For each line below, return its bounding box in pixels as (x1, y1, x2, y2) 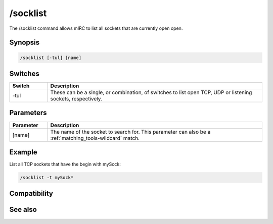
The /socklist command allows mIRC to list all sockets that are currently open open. (9, 25, 183, 31)
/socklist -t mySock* (20, 175, 74, 181)
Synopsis (9, 38, 40, 47)
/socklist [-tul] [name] (20, 54, 82, 61)
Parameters (9, 108, 47, 117)
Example (9, 148, 37, 156)
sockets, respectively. (50, 95, 102, 102)
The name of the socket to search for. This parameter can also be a (50, 128, 211, 135)
